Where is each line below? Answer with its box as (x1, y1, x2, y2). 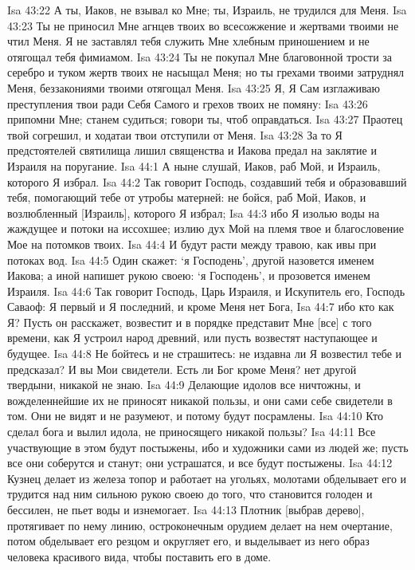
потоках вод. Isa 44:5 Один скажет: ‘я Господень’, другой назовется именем (7, 251, 374, 268)
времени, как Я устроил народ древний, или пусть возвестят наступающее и (7, 329, 378, 346)
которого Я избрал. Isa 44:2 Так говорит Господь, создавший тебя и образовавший (7, 173, 407, 190)
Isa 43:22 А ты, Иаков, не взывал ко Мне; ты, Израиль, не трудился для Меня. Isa (7, 2, 407, 18)
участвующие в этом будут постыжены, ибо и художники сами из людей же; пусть (7, 438, 409, 455)
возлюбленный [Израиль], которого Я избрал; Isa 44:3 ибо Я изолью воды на (7, 204, 380, 221)
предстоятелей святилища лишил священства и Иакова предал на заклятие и (7, 142, 377, 159)
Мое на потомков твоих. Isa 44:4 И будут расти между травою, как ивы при (7, 235, 377, 252)
